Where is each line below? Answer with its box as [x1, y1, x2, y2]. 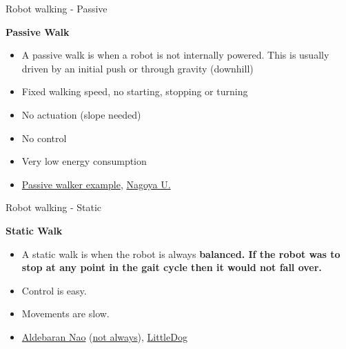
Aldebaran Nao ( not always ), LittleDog [21, 329, 187, 343]
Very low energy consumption [21, 154, 147, 168]
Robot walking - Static [6, 200, 102, 215]
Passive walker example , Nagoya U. [21, 177, 171, 191]
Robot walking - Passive [6, 1, 108, 15]
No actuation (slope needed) [21, 107, 141, 121]
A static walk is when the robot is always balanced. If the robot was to [21, 246, 340, 261]
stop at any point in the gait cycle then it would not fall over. [21, 260, 322, 275]
